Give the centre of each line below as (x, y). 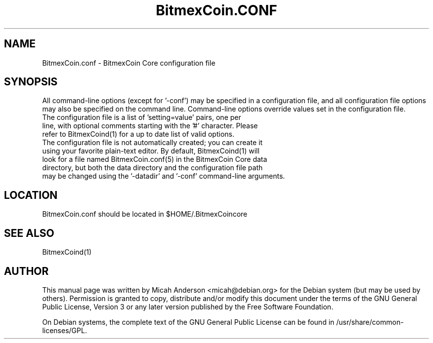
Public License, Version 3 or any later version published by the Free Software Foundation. (188, 306)
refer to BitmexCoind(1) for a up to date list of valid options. (138, 134)
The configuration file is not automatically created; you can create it (152, 143)
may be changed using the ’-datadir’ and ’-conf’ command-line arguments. (164, 176)
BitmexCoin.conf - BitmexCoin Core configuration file (129, 63)
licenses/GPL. (65, 330)
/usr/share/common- (370, 322)
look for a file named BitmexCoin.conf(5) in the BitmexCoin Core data (155, 159)
